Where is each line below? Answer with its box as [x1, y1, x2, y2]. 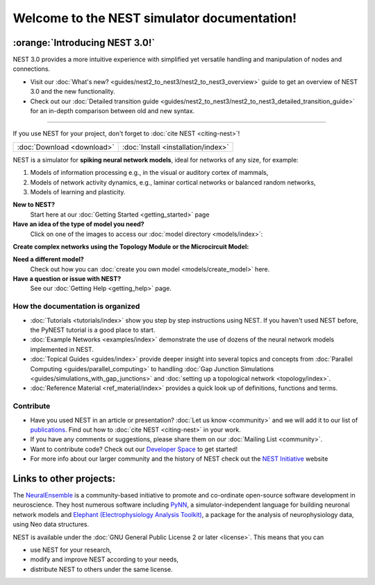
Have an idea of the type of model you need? [12, 220, 145, 228]
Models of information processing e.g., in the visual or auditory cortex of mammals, [30, 169, 269, 177]
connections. [12, 65, 51, 73]
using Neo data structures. [12, 520, 90, 529]
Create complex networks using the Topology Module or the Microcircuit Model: [12, 242, 249, 251]
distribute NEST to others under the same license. [30, 565, 173, 573]
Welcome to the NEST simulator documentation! [12, 10, 297, 26]
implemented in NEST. [30, 345, 94, 353]
